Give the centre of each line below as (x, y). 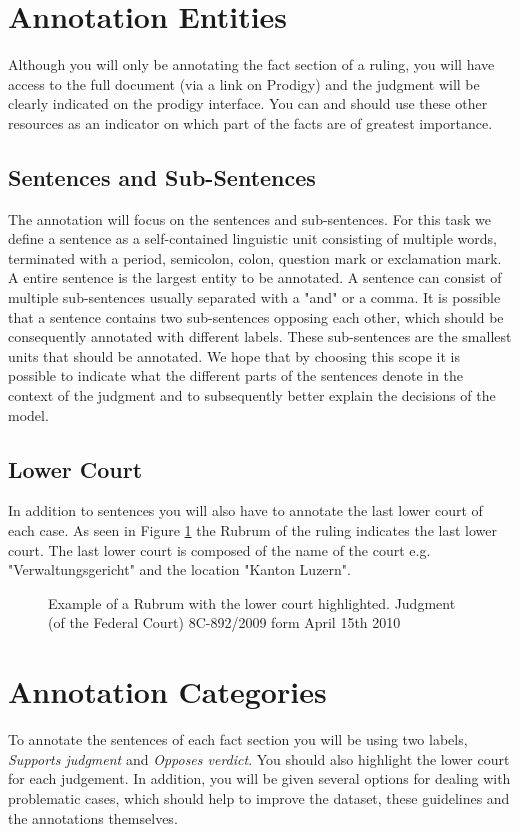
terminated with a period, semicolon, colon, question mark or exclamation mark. (255, 257)
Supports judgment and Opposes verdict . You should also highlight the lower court (259, 758)
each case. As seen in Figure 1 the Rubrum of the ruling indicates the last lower (252, 530)
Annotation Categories (167, 691)
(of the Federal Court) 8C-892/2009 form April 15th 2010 (224, 622)
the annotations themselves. (93, 817)
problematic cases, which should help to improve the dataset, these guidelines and (259, 797)
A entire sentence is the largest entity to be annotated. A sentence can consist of (255, 277)
